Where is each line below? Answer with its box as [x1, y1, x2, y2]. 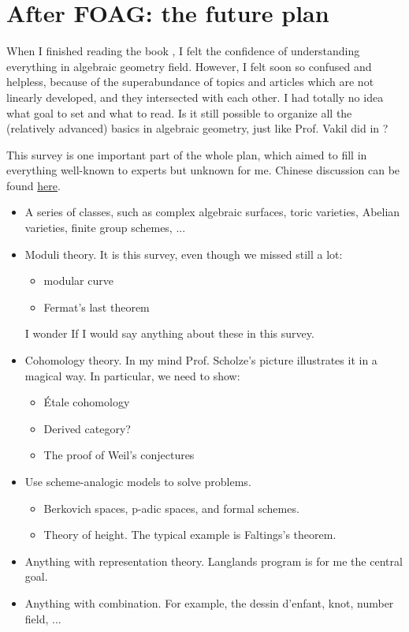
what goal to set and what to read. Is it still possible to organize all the [6, 104, 352, 121]
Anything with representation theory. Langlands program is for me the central [24, 552, 403, 569]
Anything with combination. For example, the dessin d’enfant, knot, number [24, 594, 394, 611]
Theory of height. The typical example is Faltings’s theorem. [43, 526, 336, 543]
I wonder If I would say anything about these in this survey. [24, 325, 314, 342]
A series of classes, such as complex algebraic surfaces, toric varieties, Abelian [24, 204, 400, 220]
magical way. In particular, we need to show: [24, 367, 240, 383]
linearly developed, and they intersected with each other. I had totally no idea [6, 88, 384, 105]
